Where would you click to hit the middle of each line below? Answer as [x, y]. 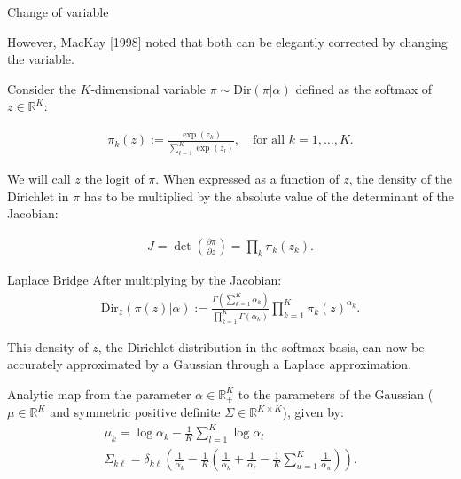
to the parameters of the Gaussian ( [336, 393]
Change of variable [58, 12]
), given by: [313, 412]
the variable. [41, 59]
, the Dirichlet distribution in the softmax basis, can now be [261, 346]
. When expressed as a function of [247, 179]
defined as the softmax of [364, 88]
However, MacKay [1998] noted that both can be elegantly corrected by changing [227, 41]
